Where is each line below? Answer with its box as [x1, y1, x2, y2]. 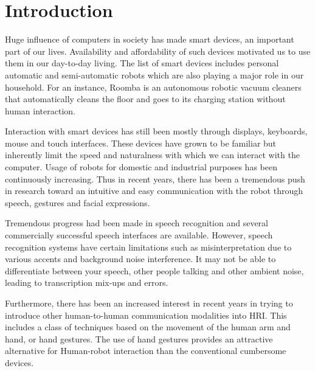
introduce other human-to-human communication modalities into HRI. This [5, 308, 287, 321]
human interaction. [5, 104, 75, 117]
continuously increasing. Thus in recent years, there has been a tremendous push [5, 172, 305, 185]
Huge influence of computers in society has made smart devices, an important [5, 33, 294, 46]
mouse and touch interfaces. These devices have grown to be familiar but [5, 136, 277, 149]
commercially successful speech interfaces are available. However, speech [5, 229, 273, 241]
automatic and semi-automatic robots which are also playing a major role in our [5, 68, 304, 81]
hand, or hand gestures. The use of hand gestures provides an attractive [5, 332, 273, 345]
